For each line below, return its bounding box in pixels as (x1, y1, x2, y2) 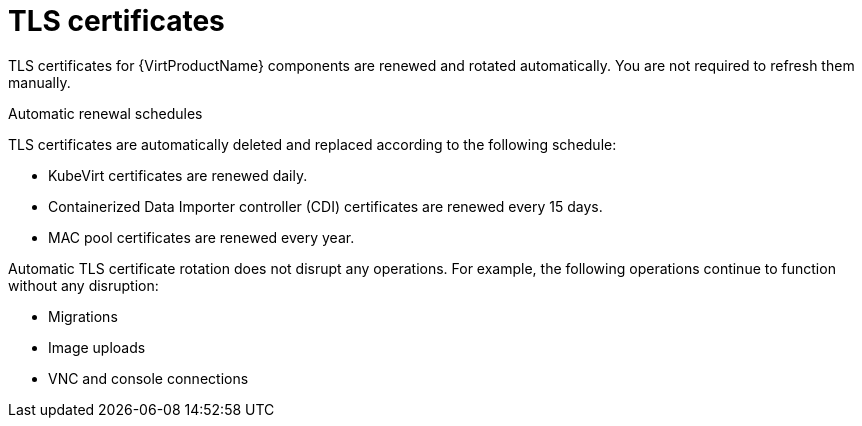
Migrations (48, 307, 118, 325)
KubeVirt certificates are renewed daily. (48, 166, 308, 184)
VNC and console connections (48, 369, 249, 387)
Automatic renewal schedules (8, 104, 203, 122)
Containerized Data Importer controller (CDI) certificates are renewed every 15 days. (48, 197, 603, 215)
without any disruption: (8, 276, 159, 294)
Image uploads (48, 338, 146, 356)
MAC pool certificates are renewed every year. (48, 228, 355, 246)
